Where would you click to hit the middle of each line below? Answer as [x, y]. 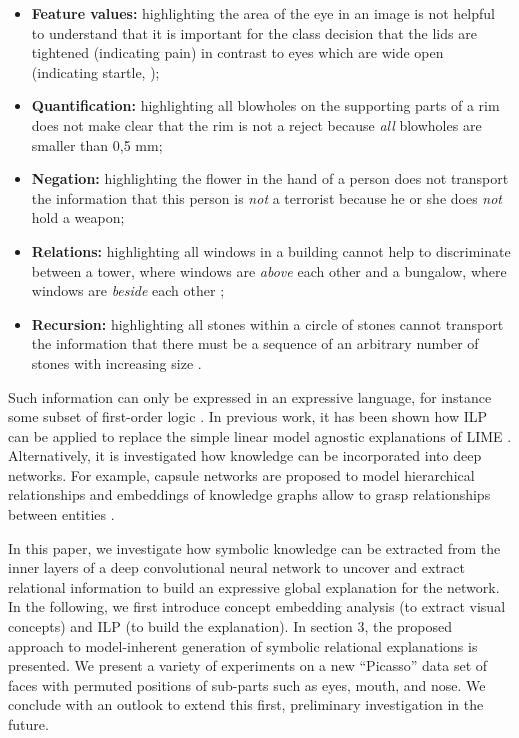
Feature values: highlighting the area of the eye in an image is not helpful [263, 13]
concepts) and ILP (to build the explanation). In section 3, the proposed [230, 626]
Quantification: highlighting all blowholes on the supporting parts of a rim [265, 105]
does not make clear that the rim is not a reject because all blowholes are [256, 124]
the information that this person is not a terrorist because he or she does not [267, 197]
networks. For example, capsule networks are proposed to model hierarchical [241, 474]
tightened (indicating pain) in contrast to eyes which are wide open [237, 52]
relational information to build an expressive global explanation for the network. [254, 586]
